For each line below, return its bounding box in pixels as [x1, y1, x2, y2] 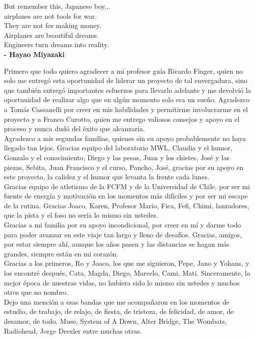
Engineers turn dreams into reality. [4, 39, 109, 50]
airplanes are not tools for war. [4, 10, 97, 21]
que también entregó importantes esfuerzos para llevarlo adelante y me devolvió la [4, 85, 251, 95]
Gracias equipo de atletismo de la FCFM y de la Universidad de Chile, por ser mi [4, 181, 250, 191]
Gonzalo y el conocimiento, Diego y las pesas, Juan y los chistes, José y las [4, 152, 229, 162]
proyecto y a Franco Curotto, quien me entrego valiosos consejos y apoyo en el [4, 113, 240, 124]
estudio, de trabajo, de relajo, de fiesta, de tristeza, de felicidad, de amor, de [4, 306, 234, 316]
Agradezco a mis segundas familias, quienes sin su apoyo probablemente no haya [4, 133, 246, 143]
